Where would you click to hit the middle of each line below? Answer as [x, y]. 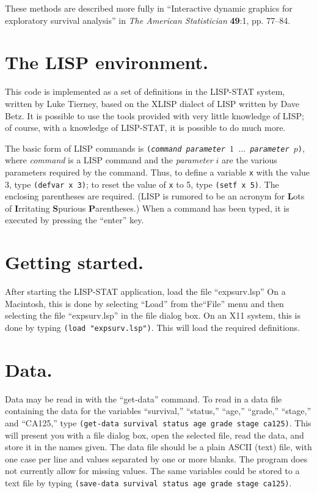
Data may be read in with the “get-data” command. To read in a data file [144, 398]
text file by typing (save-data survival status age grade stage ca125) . [148, 482]
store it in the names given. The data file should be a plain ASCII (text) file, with [158, 447]
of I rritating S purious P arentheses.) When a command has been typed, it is [147, 208]
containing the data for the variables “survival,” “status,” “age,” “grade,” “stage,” [158, 411]
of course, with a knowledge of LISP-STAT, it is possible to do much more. [145, 128]
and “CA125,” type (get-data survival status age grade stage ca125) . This [158, 422]
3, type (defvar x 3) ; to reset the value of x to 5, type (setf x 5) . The [142, 184]
